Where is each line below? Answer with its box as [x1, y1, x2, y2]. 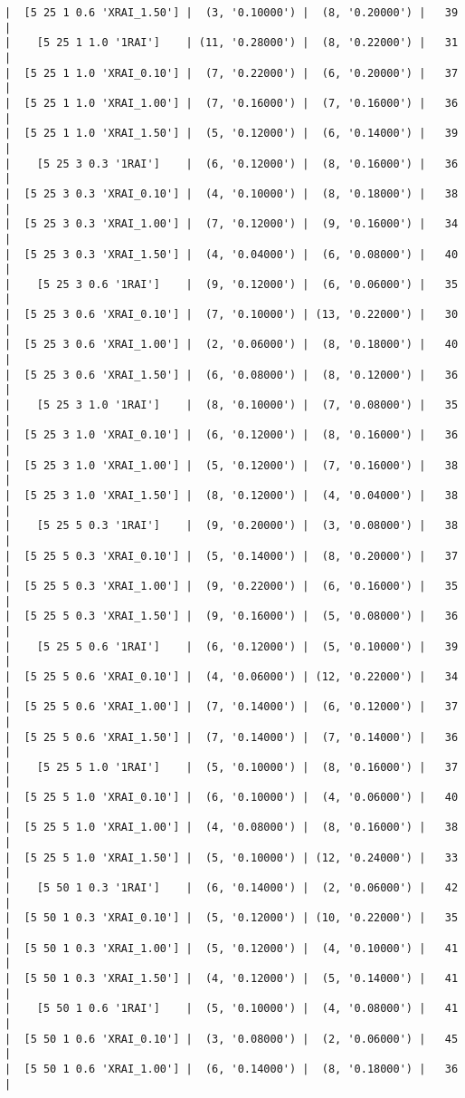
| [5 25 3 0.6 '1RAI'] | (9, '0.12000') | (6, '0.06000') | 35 [5, 277, 459, 291]
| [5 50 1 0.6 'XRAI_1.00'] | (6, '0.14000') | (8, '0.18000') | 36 [5, 1062, 459, 1075]
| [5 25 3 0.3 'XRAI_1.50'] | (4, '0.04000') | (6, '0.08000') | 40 [5, 247, 459, 261]
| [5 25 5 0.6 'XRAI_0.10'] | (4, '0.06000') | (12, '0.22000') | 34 [5, 669, 459, 683]
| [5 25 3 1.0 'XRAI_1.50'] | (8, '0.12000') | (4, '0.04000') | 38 [5, 489, 459, 502]
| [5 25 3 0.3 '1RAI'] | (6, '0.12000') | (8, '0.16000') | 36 [5, 157, 459, 170]
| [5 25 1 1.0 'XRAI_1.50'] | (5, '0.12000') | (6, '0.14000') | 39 [5, 127, 459, 140]
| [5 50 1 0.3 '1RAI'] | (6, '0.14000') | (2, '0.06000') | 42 [5, 881, 459, 895]
